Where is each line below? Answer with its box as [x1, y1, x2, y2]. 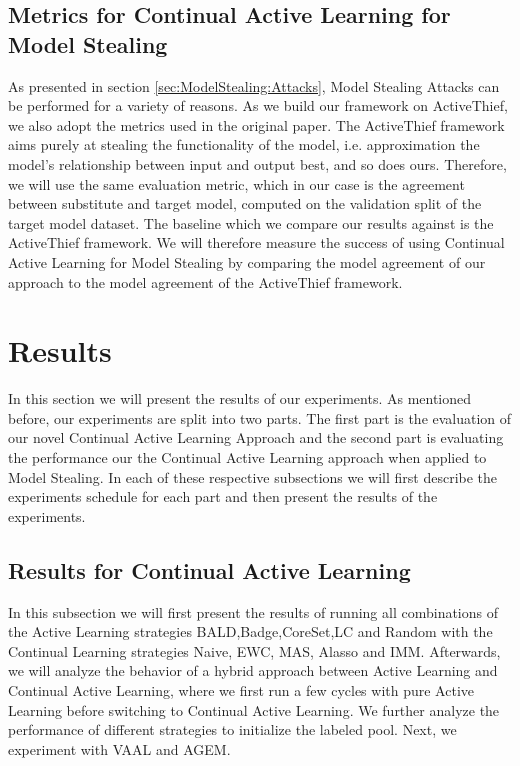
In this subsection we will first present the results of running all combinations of [8, 601, 498, 622]
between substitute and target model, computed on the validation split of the [8, 193, 482, 214]
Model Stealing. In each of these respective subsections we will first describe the [8, 466, 498, 487]
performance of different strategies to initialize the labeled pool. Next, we [8, 719, 457, 740]
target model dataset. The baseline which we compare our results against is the [8, 212, 494, 233]
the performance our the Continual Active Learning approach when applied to [8, 447, 487, 468]
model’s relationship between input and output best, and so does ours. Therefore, [8, 153, 507, 174]
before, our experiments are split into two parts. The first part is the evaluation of [8, 407, 512, 428]
